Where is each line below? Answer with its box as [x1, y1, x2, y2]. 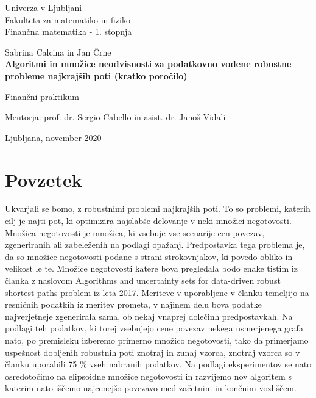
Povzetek [5, 167, 82, 192]
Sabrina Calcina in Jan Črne [5, 45, 111, 58]
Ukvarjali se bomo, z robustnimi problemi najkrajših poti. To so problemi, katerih [5, 202, 311, 215]
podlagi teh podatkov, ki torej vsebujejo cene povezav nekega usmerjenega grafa [5, 322, 303, 335]
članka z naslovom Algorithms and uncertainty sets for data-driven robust [5, 274, 281, 287]
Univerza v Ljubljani [5, 1, 82, 13]
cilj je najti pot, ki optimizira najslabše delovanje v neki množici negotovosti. [5, 214, 292, 227]
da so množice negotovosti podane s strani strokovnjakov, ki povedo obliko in [5, 250, 293, 262]
